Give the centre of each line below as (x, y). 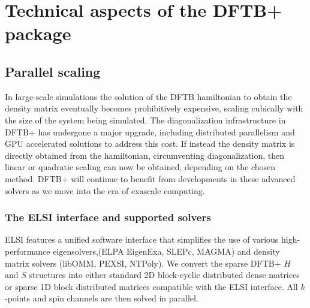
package (38, 33)
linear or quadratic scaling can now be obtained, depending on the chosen (140, 167)
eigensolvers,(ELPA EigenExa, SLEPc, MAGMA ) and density (166, 251)
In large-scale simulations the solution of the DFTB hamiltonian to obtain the (148, 96)
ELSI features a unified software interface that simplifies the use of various (142, 239)
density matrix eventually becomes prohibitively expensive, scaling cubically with (154, 108)
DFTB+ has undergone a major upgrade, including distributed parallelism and (150, 132)
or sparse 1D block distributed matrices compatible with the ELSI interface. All (151, 286)
